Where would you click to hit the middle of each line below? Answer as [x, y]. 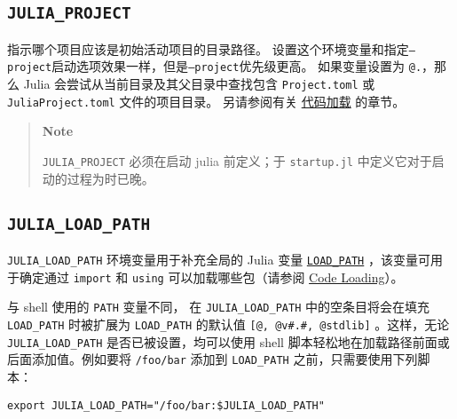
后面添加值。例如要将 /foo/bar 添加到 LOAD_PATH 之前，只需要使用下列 [213, 359]
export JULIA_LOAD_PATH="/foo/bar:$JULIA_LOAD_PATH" [166, 405]
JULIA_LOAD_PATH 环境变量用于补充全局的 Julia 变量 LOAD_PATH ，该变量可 [219, 260]
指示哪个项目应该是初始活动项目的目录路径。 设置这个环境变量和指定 [208, 48]
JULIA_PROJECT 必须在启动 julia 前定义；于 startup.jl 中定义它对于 [237, 161]
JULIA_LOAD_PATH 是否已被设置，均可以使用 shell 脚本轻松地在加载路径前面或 [228, 341]
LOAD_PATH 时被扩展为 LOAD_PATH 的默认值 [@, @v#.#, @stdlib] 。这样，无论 [228, 324]
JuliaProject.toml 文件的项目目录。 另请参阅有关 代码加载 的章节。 [206, 101]
